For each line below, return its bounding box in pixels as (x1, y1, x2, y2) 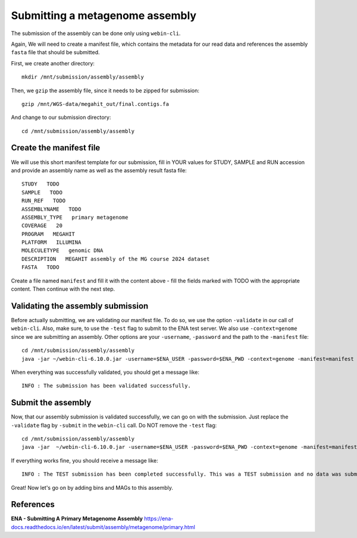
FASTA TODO (21, 264, 59, 270)
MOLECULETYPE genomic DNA (21, 247, 104, 254)
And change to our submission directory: (11, 114, 111, 121)
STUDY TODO (21, 181, 59, 187)
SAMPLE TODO (21, 189, 62, 196)
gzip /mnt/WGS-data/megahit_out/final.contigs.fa (21, 100, 170, 107)
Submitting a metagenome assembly (11, 9, 196, 22)
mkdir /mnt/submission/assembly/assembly (21, 74, 144, 80)
